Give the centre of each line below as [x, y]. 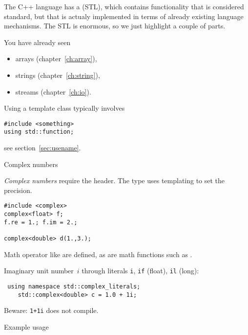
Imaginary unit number [39, 271]
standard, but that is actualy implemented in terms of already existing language [124, 16]
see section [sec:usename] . [42, 148]
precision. [18, 190]
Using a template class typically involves [64, 108]
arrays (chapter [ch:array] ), [56, 59]
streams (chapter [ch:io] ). [53, 91]
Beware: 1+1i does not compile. [51, 310]
